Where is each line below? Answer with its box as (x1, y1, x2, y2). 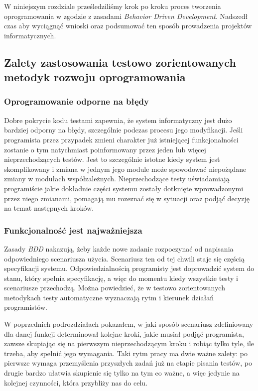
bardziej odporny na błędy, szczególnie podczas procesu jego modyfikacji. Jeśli (4, 125, 243, 135)
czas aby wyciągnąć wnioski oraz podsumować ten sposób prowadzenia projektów (4, 20, 252, 31)
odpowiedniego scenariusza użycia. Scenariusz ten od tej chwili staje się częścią (4, 253, 245, 263)
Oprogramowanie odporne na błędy (4, 95, 149, 108)
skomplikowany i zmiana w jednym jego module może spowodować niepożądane (4, 163, 247, 174)
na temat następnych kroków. (4, 203, 94, 213)
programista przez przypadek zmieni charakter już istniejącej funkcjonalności (4, 134, 239, 144)
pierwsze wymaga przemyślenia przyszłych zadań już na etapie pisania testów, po (4, 358, 252, 368)
